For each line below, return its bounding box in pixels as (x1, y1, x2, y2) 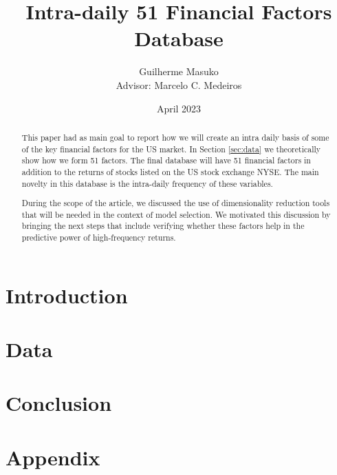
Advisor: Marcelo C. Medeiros (116, 77, 242, 92)
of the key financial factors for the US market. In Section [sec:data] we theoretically (21, 143, 321, 154)
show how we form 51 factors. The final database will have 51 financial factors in (21, 154, 311, 166)
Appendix (6, 443, 100, 471)
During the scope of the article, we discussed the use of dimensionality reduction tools (21, 197, 330, 209)
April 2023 (156, 101, 202, 115)
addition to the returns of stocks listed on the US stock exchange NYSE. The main (21, 165, 319, 177)
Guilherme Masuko (139, 64, 219, 79)
